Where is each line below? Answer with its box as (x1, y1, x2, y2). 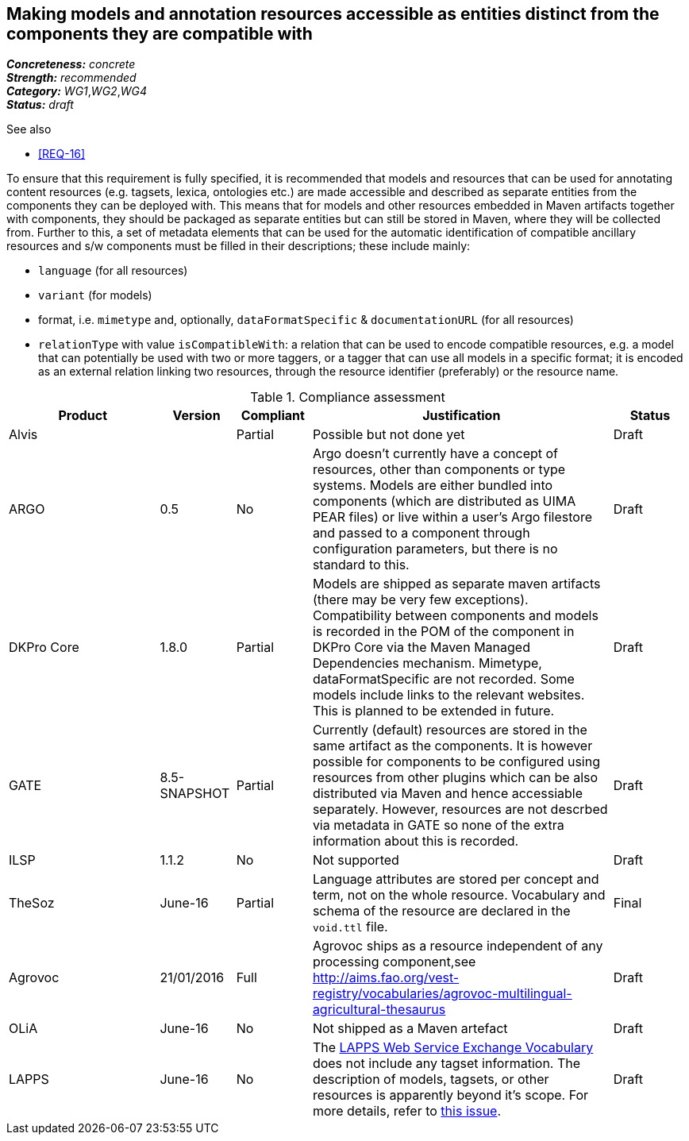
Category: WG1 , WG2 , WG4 (6, 84, 147, 98)
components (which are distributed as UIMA (312, 493, 576, 510)
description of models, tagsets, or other (312, 1071, 549, 1088)
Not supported (312, 852, 399, 869)
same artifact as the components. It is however (312, 738, 593, 754)
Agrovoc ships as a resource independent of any (312, 938, 603, 954)
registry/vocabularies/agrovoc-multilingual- (312, 985, 572, 1002)
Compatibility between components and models (312, 607, 599, 624)
